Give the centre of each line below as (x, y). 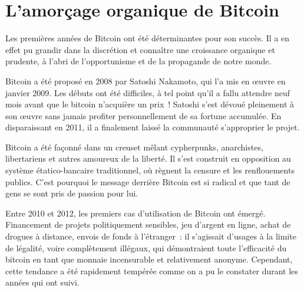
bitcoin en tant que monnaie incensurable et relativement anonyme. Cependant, (149, 259)
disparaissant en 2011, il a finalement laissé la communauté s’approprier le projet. (153, 127)
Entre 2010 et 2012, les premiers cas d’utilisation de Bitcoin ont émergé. (136, 213)
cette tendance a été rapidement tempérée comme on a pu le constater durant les (152, 270)
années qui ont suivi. (42, 282)
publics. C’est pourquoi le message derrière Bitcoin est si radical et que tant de (148, 181)
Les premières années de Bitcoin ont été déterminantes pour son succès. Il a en (148, 38)
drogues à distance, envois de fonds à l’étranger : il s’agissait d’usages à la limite (151, 236)
